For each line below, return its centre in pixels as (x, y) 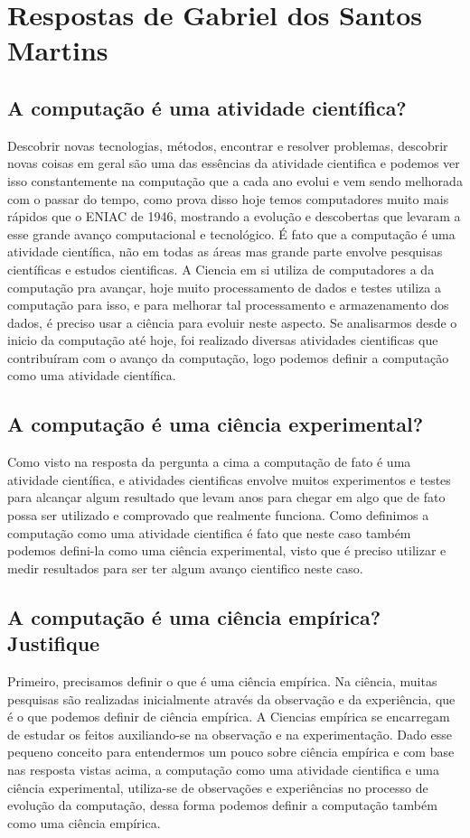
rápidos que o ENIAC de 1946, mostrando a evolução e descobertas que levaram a (234, 216)
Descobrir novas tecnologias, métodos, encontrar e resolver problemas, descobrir (228, 145)
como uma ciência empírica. (84, 822)
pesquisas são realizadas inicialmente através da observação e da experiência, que (231, 698)
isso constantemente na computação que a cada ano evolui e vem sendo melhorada (235, 180)
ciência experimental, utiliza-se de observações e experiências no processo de (218, 787)
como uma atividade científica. (92, 375)
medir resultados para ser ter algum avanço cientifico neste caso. (185, 568)
